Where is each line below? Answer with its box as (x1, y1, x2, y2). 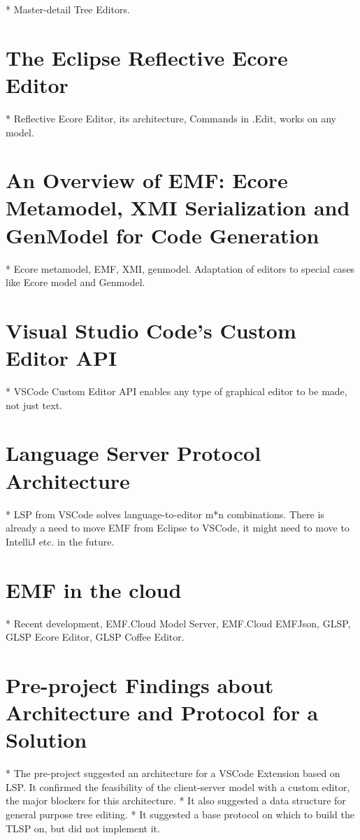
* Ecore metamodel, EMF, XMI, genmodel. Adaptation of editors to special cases (6, 261, 355, 276)
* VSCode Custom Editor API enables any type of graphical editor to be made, (6, 384, 347, 399)
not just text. (6, 397, 62, 412)
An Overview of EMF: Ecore (6, 166, 288, 194)
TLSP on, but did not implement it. (6, 820, 160, 835)
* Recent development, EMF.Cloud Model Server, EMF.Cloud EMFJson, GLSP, (6, 615, 351, 630)
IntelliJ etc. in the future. (6, 534, 115, 548)
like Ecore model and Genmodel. (6, 275, 145, 290)
